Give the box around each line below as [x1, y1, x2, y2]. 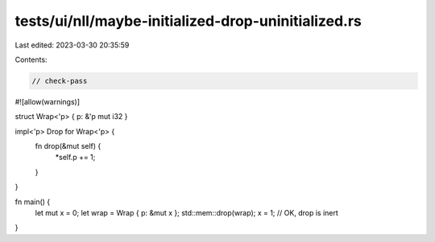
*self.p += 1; [55, 153, 96, 162]
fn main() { [14, 197, 51, 207]
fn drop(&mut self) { [35, 142, 101, 151]
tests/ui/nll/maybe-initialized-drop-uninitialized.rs [14, 12, 362, 30]
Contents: [14, 55, 48, 64]
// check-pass [31, 76, 88, 85]
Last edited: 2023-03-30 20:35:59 [14, 40, 130, 50]
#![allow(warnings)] [14, 96, 81, 106]
